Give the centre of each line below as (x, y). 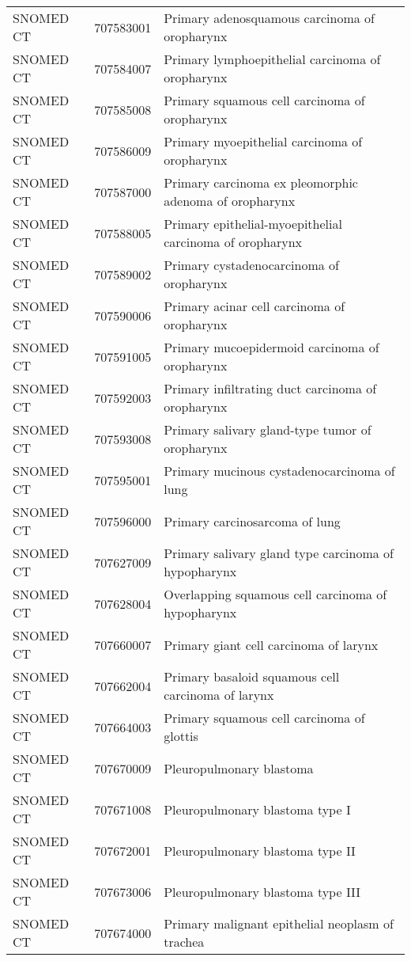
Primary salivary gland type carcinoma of (279, 553)
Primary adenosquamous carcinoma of (269, 18)
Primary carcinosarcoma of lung (252, 521)
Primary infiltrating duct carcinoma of (270, 388)
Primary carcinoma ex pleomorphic (261, 182)
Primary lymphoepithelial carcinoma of (272, 59)
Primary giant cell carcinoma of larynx (271, 644)
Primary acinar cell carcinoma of (255, 306)
